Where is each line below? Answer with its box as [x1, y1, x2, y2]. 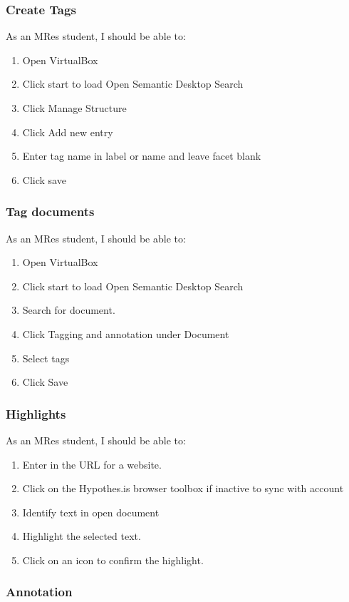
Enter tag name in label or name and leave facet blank [22, 148, 261, 163]
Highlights [6, 404, 66, 422]
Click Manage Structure [22, 101, 127, 115]
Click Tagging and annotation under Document [22, 326, 229, 341]
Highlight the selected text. [22, 529, 141, 544]
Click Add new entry [22, 124, 113, 139]
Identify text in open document [22, 504, 160, 519]
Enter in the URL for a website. [22, 456, 162, 471]
